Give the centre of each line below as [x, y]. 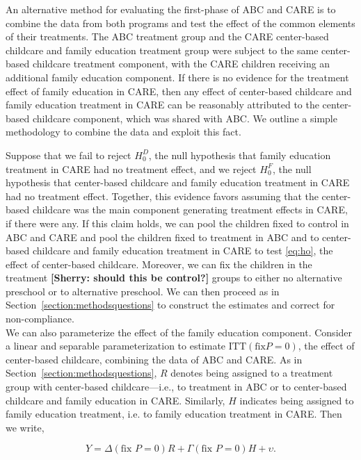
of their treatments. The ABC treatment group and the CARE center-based [167, 36]
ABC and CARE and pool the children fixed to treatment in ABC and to [162, 237]
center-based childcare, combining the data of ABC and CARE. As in [154, 359]
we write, [25, 427]
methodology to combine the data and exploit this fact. [123, 132]
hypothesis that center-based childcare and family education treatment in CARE [178, 182]
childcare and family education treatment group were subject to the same [162, 50]
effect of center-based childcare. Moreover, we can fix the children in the [159, 264]
